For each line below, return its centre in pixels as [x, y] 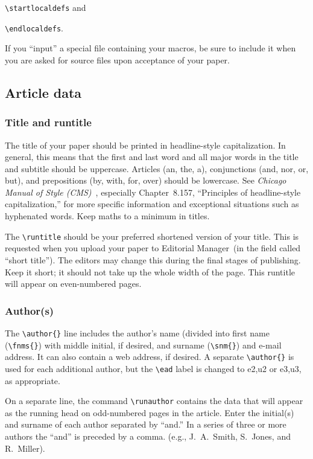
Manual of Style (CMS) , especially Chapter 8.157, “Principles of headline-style [153, 192]
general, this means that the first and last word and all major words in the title [152, 157]
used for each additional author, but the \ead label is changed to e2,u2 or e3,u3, [153, 368]
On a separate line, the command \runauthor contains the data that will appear [154, 401]
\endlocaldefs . [34, 27]
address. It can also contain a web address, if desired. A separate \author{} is [150, 357]
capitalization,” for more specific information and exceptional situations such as [152, 204]
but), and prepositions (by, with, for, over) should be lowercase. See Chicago [146, 180]
